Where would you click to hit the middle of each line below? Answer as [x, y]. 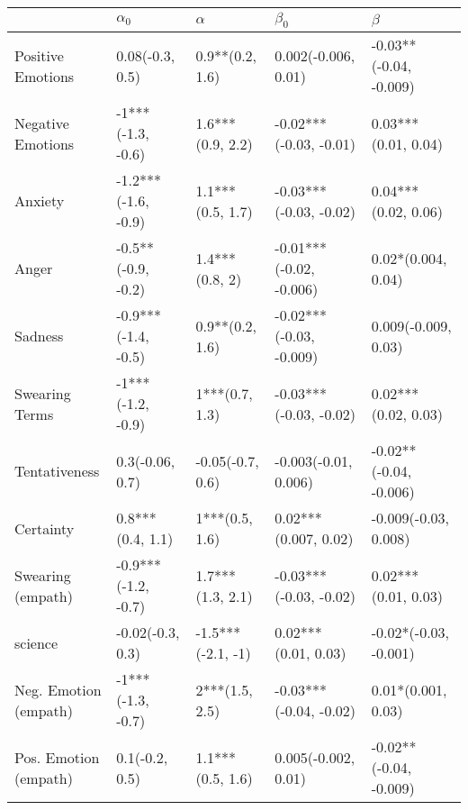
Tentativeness [57, 471]
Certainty [45, 528]
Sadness [39, 336]
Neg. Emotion [58, 689]
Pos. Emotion [57, 757]
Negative [42, 123]
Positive [39, 55]
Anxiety [40, 201]
